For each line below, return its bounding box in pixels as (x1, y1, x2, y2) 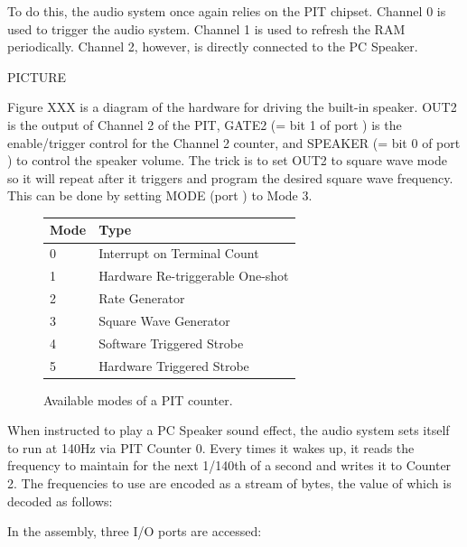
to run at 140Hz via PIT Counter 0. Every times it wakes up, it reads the (7, 438, 415, 457)
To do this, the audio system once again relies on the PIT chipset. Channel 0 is (7, 2, 446, 20)
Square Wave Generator (98, 311, 230, 329)
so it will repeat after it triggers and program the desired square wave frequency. (7, 168, 453, 187)
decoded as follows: (7, 491, 113, 510)
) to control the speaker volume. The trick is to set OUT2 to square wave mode (7, 151, 447, 170)
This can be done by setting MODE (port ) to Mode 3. (7, 186, 313, 205)
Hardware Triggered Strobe (98, 356, 249, 375)
